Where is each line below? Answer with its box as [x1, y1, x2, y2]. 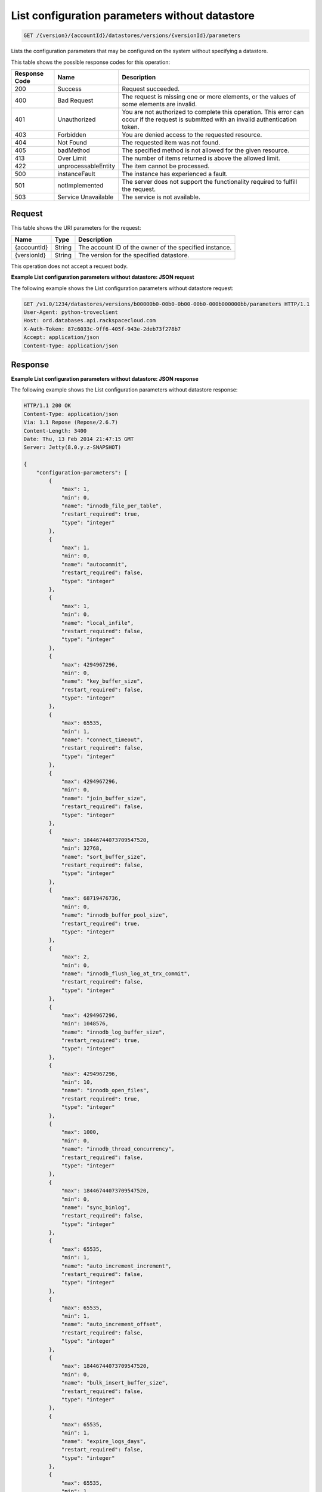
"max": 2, [61, 954, 90, 960]
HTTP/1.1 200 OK [23, 402, 72, 409]
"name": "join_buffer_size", [61, 794, 147, 802]
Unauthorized [57, 115, 96, 124]
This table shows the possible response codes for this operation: [11, 58, 171, 66]
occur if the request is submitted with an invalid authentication [122, 115, 297, 124]
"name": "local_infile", [61, 619, 134, 626]
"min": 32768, [61, 845, 103, 852]
